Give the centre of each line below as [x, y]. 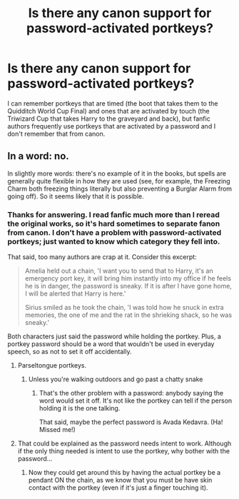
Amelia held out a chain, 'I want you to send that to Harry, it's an [119, 271]
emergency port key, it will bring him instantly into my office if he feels [128, 278]
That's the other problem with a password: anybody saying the [131, 393]
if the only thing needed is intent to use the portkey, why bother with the [124, 451]
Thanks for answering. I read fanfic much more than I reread [113, 214]
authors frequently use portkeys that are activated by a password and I [112, 126]
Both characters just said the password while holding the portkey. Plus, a [114, 336]
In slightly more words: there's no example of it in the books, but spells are [117, 173]
